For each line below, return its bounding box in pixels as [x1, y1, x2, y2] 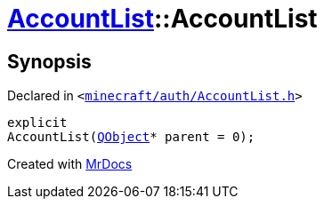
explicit [7, 115, 68, 131]
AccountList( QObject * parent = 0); [7, 130, 255, 145]
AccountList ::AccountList [7, 4, 318, 34]
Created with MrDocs [7, 156, 133, 172]
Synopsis [7, 50, 92, 73]
